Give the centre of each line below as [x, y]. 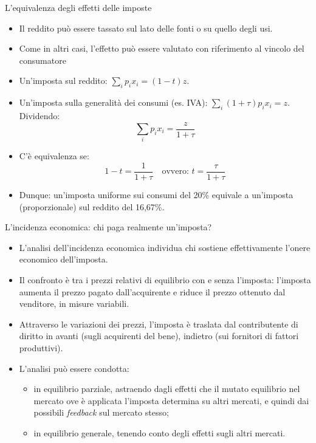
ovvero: [175, 172]
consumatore [43, 60]
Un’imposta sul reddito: [63, 81]
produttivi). [41, 347]
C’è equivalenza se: [54, 156]
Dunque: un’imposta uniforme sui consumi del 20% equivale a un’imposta [156, 195]
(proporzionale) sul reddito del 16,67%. [92, 206]
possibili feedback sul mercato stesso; [101, 412]
